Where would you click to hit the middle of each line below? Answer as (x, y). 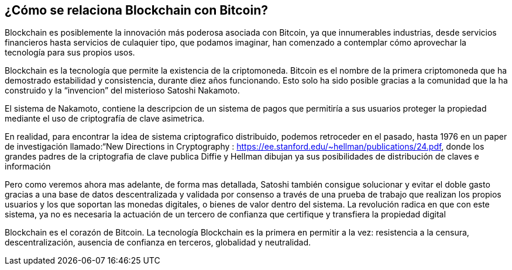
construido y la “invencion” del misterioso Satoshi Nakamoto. (122, 91)
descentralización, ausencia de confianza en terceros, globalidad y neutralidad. (158, 243)
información (28, 167)
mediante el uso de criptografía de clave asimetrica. (105, 119)
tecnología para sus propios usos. (70, 53)
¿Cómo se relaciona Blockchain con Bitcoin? (137, 10)
